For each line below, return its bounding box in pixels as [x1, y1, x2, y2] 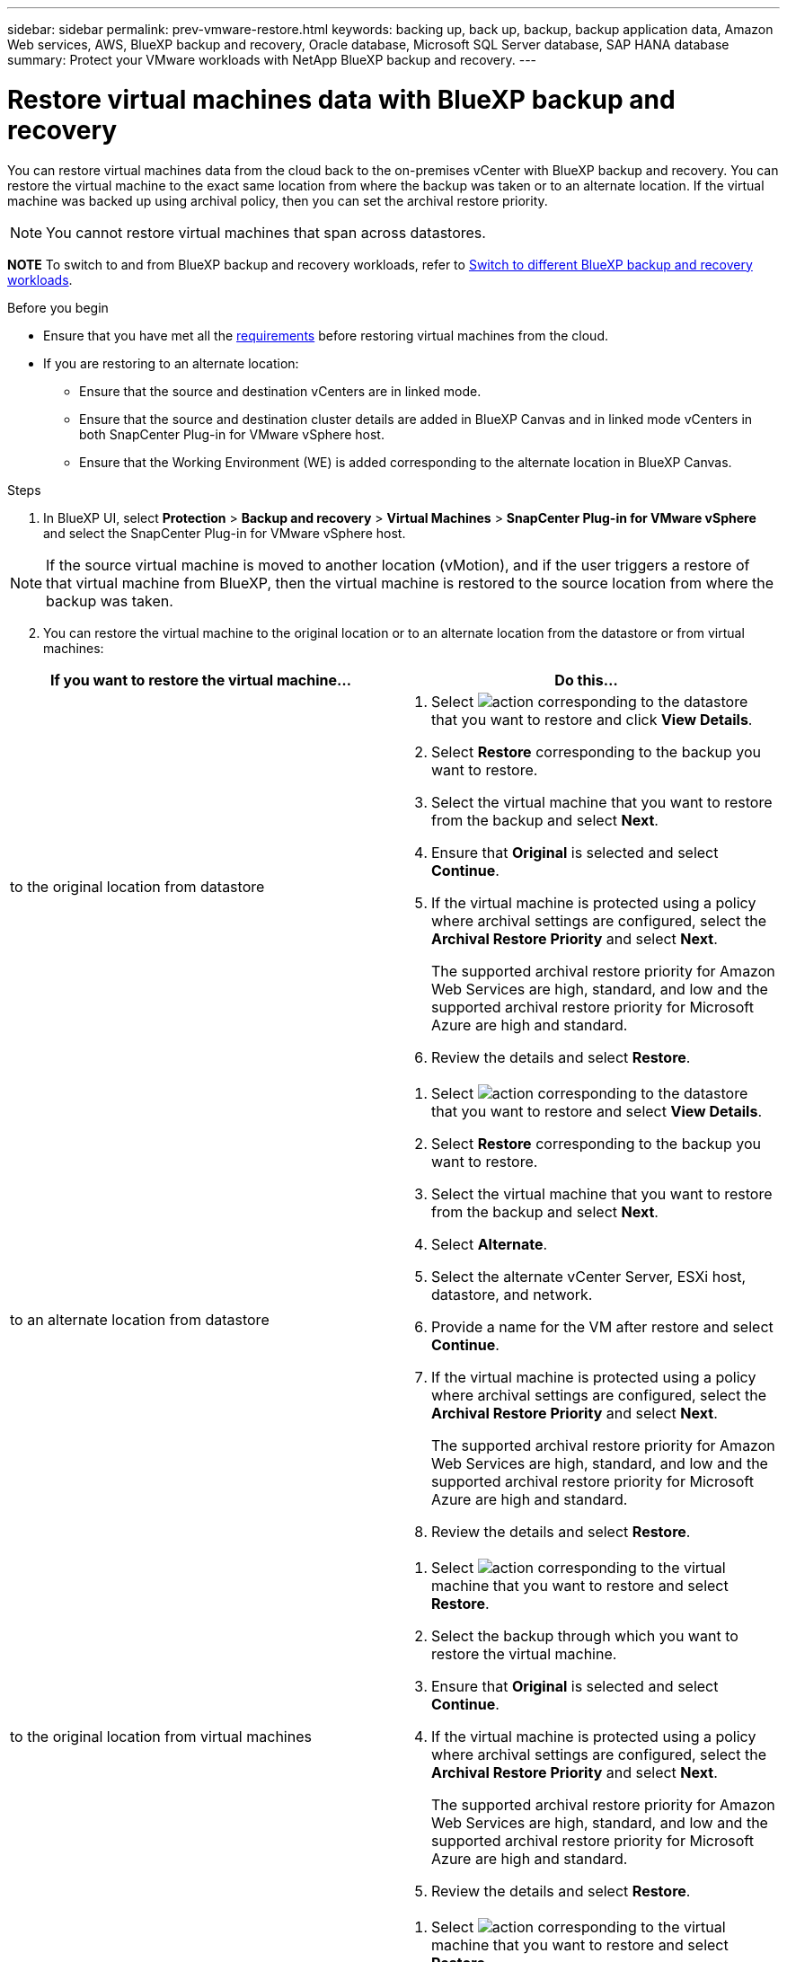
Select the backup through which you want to [431, 1626, 738, 1645]
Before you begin [7, 299, 109, 315]
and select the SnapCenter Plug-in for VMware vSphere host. [43, 525, 406, 541]
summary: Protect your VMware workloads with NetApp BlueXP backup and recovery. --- [7, 52, 537, 67]
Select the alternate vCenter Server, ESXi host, [431, 1267, 747, 1286]
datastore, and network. [431, 1285, 593, 1304]
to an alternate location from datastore [10, 1310, 270, 1329]
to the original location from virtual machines [10, 1727, 312, 1745]
